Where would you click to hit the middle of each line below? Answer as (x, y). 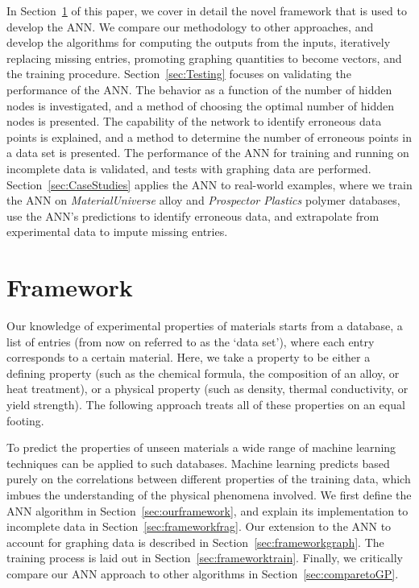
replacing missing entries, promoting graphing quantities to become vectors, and (204, 58)
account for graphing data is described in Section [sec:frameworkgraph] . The (195, 542)
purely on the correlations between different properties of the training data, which (209, 479)
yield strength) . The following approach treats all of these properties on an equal (206, 404)
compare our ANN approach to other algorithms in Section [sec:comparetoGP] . (203, 573)
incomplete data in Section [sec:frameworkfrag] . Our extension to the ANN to (199, 526)
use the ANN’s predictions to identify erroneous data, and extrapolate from (193, 215)
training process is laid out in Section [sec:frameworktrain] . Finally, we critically (205, 558)
